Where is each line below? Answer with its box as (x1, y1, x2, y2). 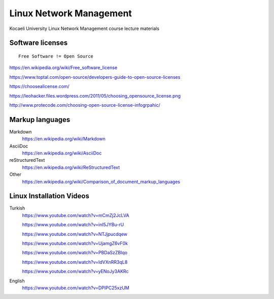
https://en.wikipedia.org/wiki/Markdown (22, 136, 106, 142)
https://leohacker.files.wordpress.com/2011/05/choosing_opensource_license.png (9, 93, 181, 99)
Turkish (9, 205, 25, 211)
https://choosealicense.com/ (9, 83, 70, 89)
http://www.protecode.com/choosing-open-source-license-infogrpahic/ (9, 102, 161, 108)
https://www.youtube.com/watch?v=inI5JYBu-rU (22, 222, 124, 228)
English (9, 278, 25, 284)
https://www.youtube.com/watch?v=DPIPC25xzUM (22, 285, 129, 291)
